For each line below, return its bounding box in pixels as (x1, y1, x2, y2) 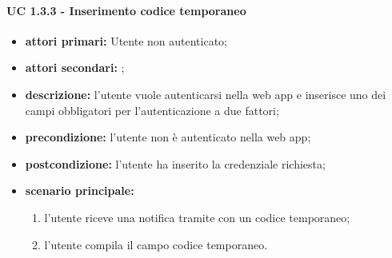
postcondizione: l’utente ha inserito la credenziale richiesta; (25, 155, 326, 172)
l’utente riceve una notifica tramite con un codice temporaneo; (44, 208, 350, 225)
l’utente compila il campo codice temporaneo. (44, 236, 268, 252)
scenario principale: (25, 182, 134, 199)
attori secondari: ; (25, 59, 125, 76)
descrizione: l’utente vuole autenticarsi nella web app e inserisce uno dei (25, 85, 386, 102)
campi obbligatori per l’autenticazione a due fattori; (25, 101, 279, 118)
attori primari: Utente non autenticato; (25, 32, 228, 49)
